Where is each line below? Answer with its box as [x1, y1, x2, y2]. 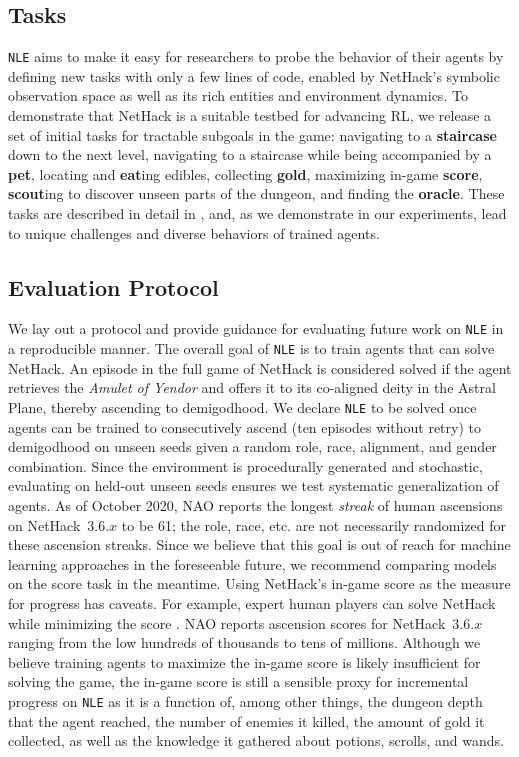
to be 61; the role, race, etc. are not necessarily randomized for [121, 514, 506, 535]
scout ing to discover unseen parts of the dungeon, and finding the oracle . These [8, 183, 505, 204]
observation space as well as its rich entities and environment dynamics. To [8, 85, 468, 106]
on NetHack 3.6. [8, 514, 110, 535]
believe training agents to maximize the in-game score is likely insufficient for [8, 651, 481, 672]
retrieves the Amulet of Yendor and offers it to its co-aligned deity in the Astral [8, 377, 496, 398]
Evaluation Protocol [8, 271, 219, 302]
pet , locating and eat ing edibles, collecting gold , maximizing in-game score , [8, 163, 483, 184]
